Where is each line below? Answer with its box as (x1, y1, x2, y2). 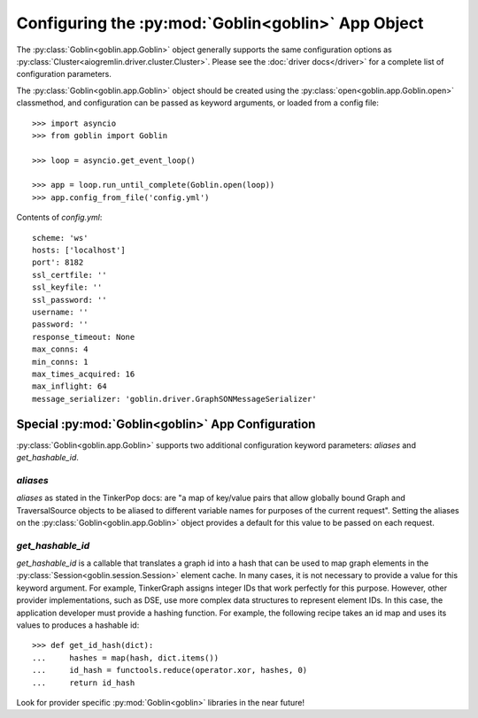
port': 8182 (32, 258, 84, 267)
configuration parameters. (16, 69, 112, 80)
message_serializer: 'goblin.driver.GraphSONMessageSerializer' (32, 394, 318, 404)
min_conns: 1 (32, 357, 89, 367)
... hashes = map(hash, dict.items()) (32, 652, 220, 663)
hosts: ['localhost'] (32, 245, 126, 256)
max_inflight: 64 (32, 382, 107, 391)
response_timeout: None (32, 332, 135, 342)
